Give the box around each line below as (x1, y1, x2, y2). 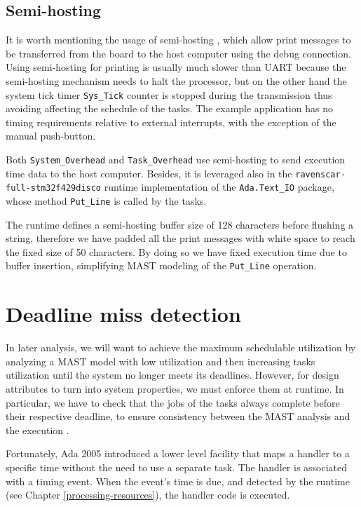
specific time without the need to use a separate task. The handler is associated (6, 459, 348, 474)
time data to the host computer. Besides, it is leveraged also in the (6, 165, 292, 180)
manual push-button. (6, 128, 96, 143)
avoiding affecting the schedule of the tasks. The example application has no (6, 101, 333, 116)
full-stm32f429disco (6, 183, 102, 194)
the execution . (6, 422, 69, 437)
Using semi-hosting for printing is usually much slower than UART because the (6, 60, 346, 74)
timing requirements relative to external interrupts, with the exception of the (6, 114, 336, 129)
